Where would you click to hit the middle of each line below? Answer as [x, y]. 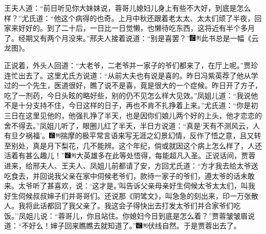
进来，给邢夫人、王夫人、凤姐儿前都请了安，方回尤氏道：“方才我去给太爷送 [131, 165]
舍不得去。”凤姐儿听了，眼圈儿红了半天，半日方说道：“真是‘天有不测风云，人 [132, 125]
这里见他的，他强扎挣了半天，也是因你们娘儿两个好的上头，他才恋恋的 [143, 115]
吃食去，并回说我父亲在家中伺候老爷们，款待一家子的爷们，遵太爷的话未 [126, 175]
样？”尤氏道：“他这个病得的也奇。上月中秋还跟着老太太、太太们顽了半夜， [129, 18]
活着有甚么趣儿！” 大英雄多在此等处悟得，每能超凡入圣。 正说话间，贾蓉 [130, 155]
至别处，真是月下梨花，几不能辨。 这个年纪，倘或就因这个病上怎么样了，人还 [133, 145]
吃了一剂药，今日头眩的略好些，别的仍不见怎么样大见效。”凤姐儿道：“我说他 [131, 95]
